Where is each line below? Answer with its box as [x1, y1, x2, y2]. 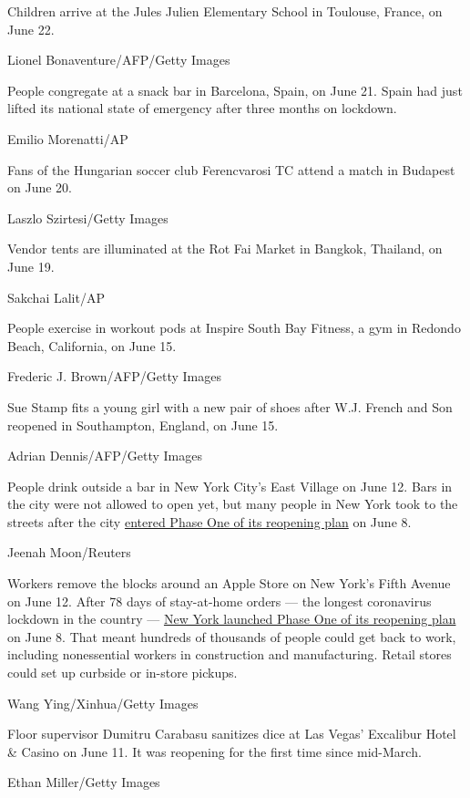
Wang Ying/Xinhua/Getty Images [7, 693, 199, 712]
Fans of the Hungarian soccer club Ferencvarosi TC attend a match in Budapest [7, 160, 455, 179]
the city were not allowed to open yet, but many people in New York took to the [7, 494, 458, 513]
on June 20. [7, 178, 72, 197]
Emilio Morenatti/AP [7, 129, 128, 148]
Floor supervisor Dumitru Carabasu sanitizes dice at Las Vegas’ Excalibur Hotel [7, 724, 456, 743]
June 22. [7, 19, 55, 38]
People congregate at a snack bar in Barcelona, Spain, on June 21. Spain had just [7, 80, 463, 99]
